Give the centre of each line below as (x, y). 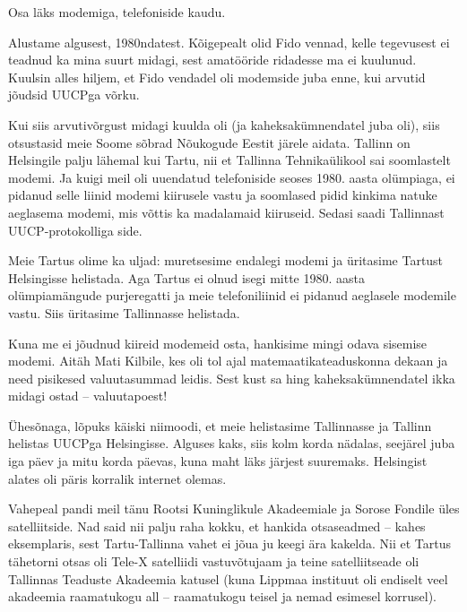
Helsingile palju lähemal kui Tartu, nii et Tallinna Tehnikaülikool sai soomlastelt (229, 160)
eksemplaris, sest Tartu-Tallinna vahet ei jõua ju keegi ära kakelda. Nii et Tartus (230, 543)
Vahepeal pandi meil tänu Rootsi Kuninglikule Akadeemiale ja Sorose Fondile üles (234, 509)
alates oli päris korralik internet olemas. (117, 478)
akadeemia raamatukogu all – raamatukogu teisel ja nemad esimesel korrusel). (222, 596)
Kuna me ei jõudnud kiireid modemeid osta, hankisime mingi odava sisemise (218, 343)
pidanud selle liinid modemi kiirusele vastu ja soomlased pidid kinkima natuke (223, 195)
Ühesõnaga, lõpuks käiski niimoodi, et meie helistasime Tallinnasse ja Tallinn (220, 425)
